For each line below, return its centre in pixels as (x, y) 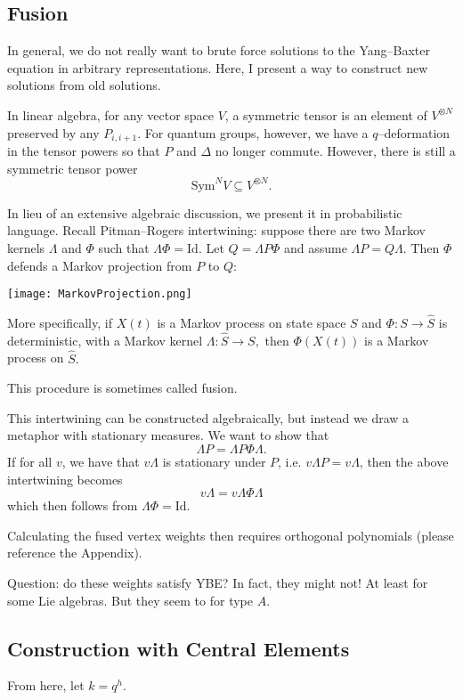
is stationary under (214, 461)
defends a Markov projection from (100, 265)
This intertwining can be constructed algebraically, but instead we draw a (208, 417)
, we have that (101, 461)
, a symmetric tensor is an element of (326, 114)
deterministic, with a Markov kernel (105, 340)
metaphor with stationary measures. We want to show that (168, 435)
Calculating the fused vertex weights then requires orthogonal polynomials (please (231, 535)
